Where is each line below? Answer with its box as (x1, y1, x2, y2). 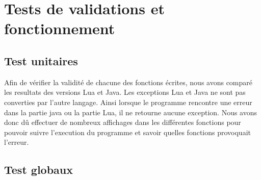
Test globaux (4, 162, 73, 177)
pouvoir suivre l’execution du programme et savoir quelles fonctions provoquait (4, 126, 251, 137)
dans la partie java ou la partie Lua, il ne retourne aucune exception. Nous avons (4, 107, 257, 117)
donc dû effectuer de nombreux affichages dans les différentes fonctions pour (4, 117, 241, 127)
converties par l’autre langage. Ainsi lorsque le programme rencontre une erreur (4, 96, 252, 107)
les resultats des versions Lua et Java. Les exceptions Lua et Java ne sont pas (4, 87, 246, 97)
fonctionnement (4, 18, 115, 39)
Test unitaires (4, 53, 78, 68)
